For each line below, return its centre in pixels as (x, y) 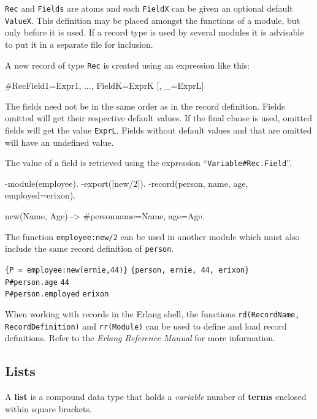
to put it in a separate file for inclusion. (79, 44)
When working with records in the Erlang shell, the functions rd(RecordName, (152, 313)
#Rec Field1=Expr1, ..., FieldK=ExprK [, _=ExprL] (105, 85)
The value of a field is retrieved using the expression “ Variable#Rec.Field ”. (148, 163)
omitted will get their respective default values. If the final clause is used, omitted (158, 118)
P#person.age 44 (37, 282)
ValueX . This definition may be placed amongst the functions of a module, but (153, 20)
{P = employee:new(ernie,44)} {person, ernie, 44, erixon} (127, 270)
